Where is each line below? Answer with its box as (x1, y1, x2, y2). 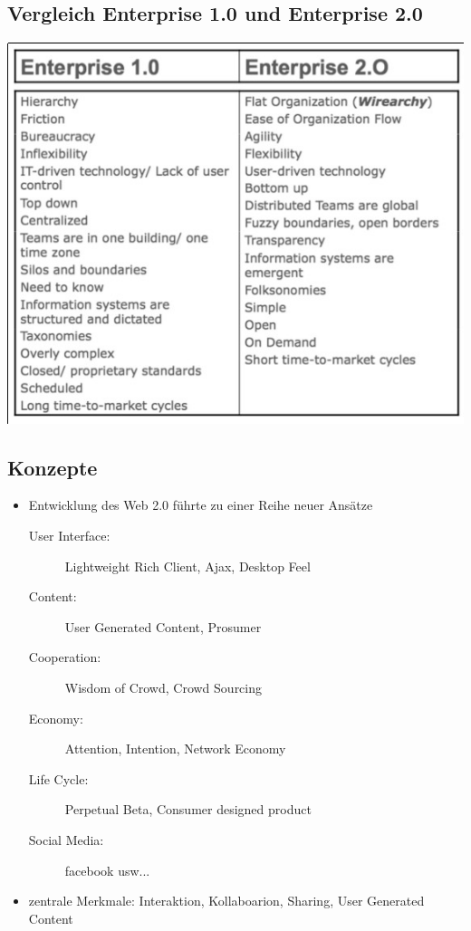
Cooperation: (28, 648, 101, 667)
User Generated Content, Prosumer (64, 617, 262, 636)
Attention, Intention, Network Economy (64, 739, 286, 758)
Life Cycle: (28, 769, 89, 788)
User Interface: (28, 526, 111, 545)
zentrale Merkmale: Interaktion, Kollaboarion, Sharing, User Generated (28, 891, 425, 910)
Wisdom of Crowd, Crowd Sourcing (64, 678, 263, 696)
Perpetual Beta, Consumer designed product (64, 800, 312, 819)
